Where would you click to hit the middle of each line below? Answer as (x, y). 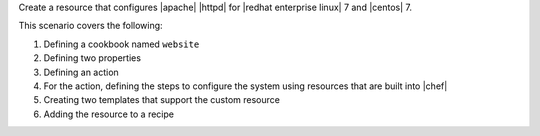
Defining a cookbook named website (121, 44)
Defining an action (81, 72)
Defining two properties (92, 58)
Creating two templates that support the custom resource (161, 100)
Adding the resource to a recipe (109, 114)
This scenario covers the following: (91, 26)
